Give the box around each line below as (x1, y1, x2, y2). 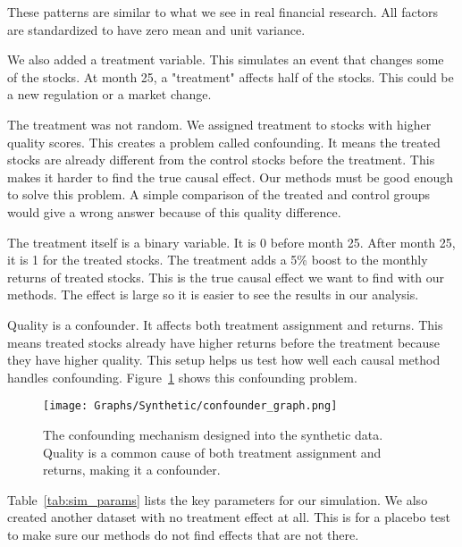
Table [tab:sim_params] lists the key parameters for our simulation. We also (7, 490, 428, 509)
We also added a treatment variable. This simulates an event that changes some (7, 50, 444, 69)
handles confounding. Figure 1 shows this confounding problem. (7, 367, 357, 386)
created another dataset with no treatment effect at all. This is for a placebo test (7, 508, 450, 526)
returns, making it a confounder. (43, 460, 221, 479)
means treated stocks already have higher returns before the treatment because (7, 332, 441, 351)
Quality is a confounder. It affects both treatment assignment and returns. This (7, 315, 443, 333)
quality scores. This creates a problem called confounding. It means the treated (7, 132, 441, 151)
